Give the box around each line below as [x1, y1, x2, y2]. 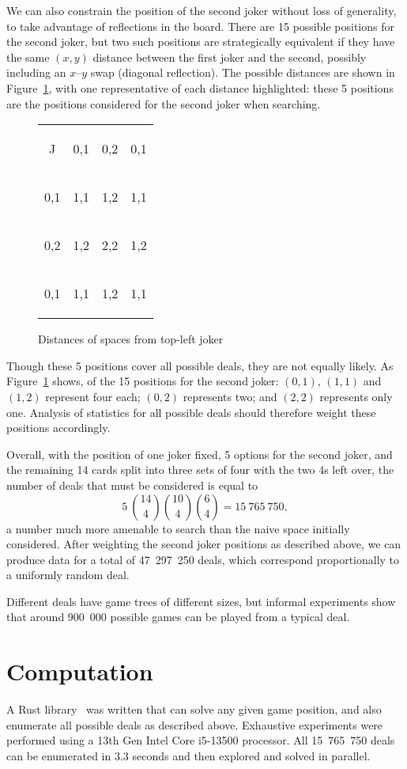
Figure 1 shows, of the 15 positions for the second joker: [6, 373, 279, 389]
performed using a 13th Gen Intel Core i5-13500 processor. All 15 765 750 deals [6, 732, 395, 748]
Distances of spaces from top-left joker [38, 331, 224, 347]
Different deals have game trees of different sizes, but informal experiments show [6, 593, 396, 609]
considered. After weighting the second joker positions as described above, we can [6, 536, 401, 552]
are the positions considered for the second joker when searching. [6, 95, 321, 112]
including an [6, 64, 66, 81]
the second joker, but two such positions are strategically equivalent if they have [6, 33, 395, 50]
